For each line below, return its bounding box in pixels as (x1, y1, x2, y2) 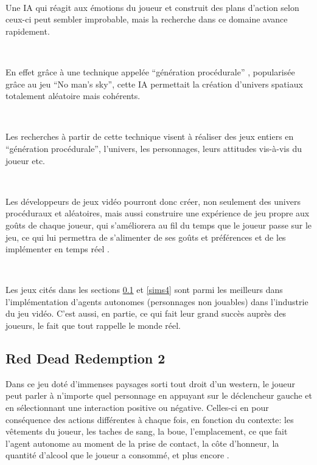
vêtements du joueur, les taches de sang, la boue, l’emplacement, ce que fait (5, 425, 288, 438)
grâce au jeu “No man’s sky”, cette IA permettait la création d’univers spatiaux (5, 77, 303, 90)
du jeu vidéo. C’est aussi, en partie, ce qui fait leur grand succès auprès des (5, 307, 287, 320)
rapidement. (5, 24, 50, 37)
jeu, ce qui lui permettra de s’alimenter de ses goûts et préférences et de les (5, 230, 286, 243)
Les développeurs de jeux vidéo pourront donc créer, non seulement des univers (5, 195, 301, 207)
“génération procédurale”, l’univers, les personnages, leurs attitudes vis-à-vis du (5, 142, 302, 154)
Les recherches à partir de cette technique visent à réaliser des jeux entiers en (5, 130, 294, 143)
